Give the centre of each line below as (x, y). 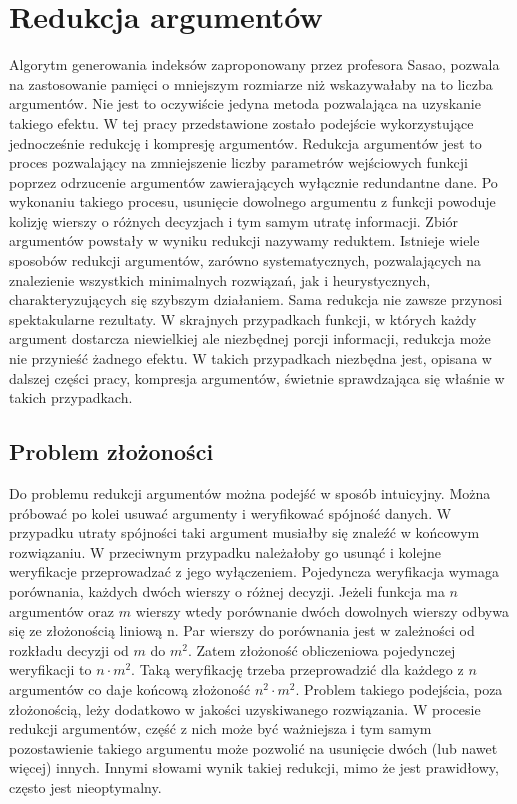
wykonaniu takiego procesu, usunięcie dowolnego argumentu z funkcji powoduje (252, 201)
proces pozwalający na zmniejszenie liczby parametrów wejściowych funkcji (238, 162)
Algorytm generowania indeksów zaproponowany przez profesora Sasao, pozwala (254, 64)
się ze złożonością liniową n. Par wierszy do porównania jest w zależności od (242, 630)
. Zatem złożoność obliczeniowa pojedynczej (321, 649)
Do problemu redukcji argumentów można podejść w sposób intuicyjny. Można (250, 493)
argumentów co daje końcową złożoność (130, 688)
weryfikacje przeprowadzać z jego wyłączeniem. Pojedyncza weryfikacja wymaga (254, 571)
